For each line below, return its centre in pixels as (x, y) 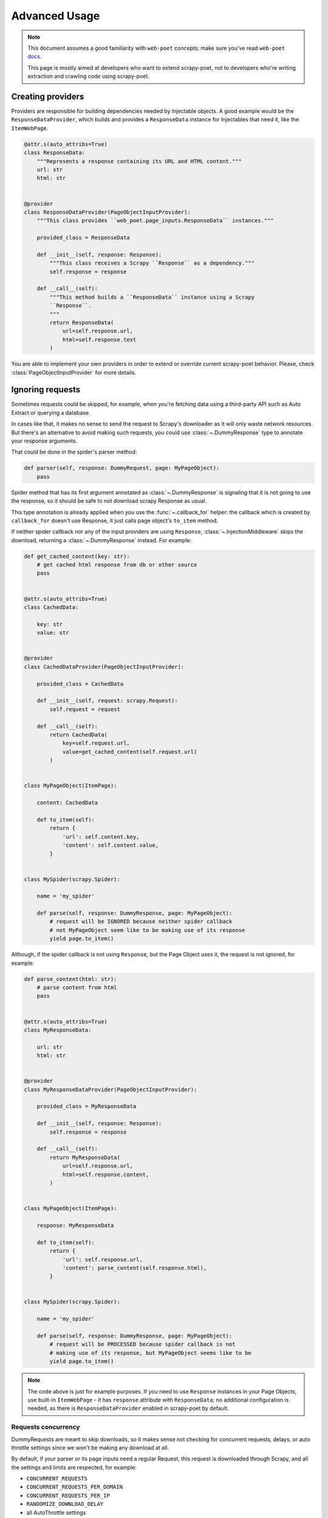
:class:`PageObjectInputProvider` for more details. (74, 372)
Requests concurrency (46, 1427)
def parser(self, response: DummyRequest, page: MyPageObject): (122, 468)
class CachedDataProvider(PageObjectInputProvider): (104, 667)
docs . (35, 56)
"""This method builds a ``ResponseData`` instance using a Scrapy (152, 297)
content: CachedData (67, 803)
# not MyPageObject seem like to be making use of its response (147, 930)
